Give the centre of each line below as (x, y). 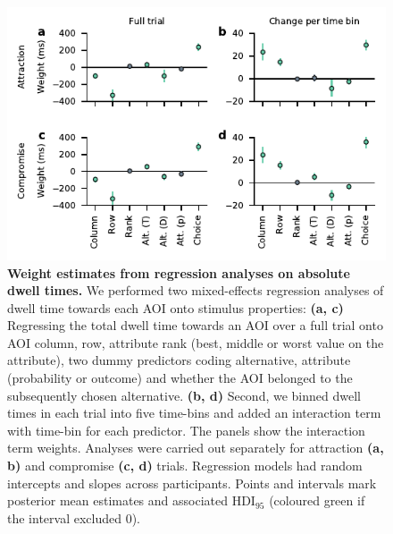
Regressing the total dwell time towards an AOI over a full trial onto (195, 325)
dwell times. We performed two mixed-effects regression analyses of (196, 290)
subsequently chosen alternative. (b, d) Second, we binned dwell (184, 395)
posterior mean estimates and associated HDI (131, 500)
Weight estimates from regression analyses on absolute (179, 272)
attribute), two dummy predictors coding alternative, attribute (179, 360)
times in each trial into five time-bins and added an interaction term (194, 413)
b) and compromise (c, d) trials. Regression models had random (185, 466)
